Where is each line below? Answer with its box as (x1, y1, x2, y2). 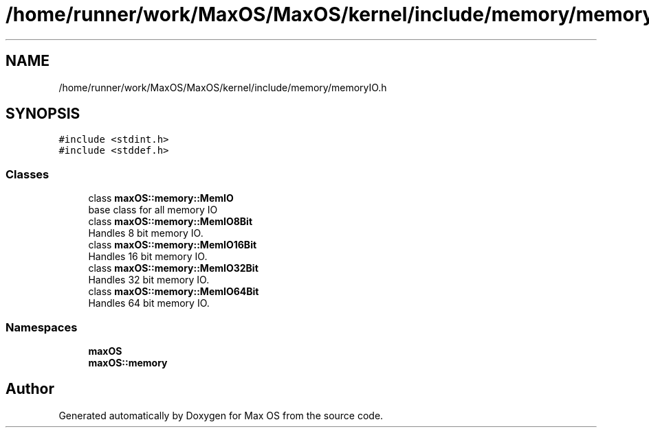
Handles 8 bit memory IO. (88, 227, 203, 239)
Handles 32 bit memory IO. (88, 274, 210, 286)
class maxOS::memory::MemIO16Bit (88, 239, 257, 251)
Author (5, 380, 54, 398)
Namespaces (5, 320, 78, 334)
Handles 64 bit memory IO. (88, 297, 210, 309)
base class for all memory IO (88, 204, 218, 216)
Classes (5, 167, 49, 181)
